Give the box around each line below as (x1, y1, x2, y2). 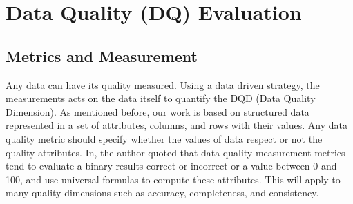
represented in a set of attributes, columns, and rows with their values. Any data (6, 118, 347, 132)
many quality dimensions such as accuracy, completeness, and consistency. (6, 185, 319, 200)
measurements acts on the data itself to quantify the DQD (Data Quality (6, 91, 316, 105)
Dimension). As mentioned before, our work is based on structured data (6, 104, 309, 119)
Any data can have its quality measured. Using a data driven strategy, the (6, 77, 320, 92)
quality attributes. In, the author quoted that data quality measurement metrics (6, 145, 345, 159)
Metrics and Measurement (6, 45, 198, 66)
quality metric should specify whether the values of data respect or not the (6, 131, 323, 145)
